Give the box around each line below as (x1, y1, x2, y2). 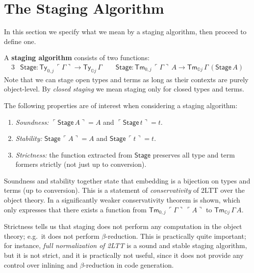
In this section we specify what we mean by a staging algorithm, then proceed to (4, 26, 247, 37)
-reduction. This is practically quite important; (105, 230, 246, 241)
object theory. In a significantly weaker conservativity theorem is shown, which (4, 195, 240, 205)
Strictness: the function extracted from (15, 149, 132, 159)
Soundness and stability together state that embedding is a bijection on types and (4, 175, 251, 185)
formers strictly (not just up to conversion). (15, 159, 147, 169)
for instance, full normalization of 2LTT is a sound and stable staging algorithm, (4, 240, 247, 250)
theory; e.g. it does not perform (4, 230, 100, 241)
